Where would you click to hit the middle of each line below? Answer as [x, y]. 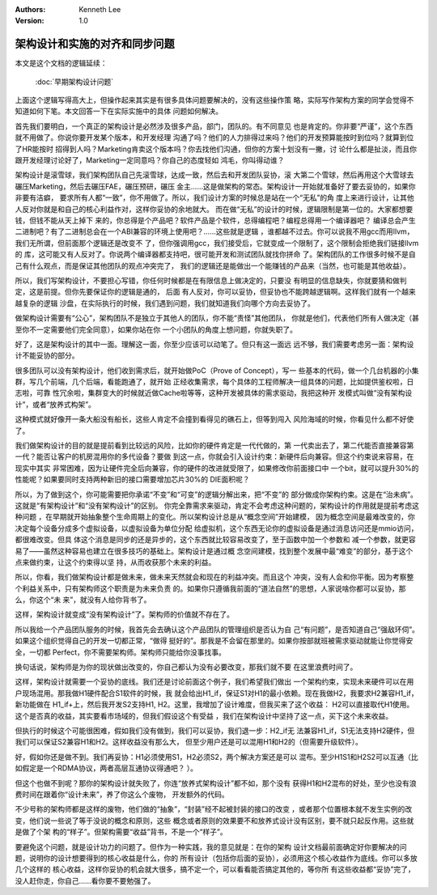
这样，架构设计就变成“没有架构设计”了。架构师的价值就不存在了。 [125, 614]
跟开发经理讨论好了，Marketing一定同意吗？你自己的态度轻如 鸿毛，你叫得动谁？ [150, 160]
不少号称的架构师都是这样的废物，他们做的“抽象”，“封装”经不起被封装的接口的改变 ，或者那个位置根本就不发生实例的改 [214, 809]
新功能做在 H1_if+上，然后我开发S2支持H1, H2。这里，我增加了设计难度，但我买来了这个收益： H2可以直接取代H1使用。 [214, 705]
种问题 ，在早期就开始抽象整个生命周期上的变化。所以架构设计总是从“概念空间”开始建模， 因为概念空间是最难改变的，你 [215, 517]
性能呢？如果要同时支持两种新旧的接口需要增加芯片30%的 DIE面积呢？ [132, 479]
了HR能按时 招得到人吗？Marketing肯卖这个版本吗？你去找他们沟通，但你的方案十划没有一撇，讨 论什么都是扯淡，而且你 [216, 149]
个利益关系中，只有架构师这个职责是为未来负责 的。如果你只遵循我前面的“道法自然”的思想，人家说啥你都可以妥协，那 [210, 588]
